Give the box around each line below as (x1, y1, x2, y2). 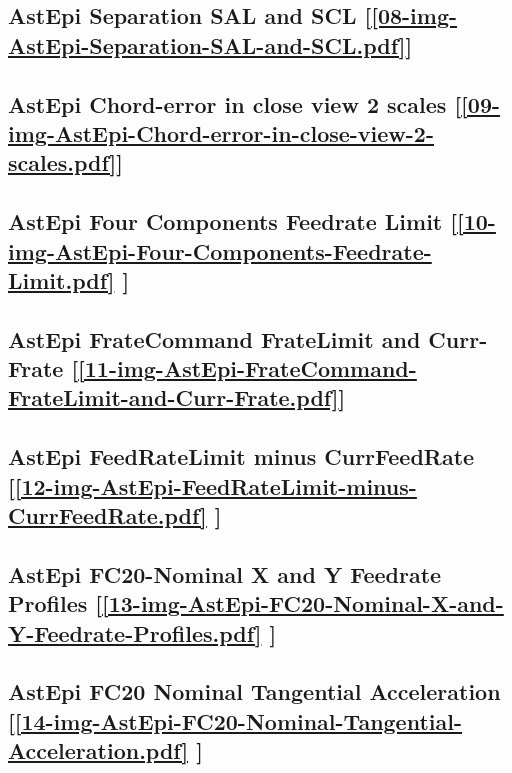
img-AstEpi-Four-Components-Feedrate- (8, 235, 432, 266)
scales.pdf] (8, 147, 117, 178)
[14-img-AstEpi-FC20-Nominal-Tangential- (14, 705, 463, 736)
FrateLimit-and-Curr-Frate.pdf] (8, 382, 339, 413)
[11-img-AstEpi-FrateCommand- (78, 353, 417, 384)
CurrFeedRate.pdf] (8, 500, 207, 531)
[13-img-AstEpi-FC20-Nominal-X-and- (102, 588, 504, 619)
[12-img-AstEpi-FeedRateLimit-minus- (14, 470, 417, 501)
